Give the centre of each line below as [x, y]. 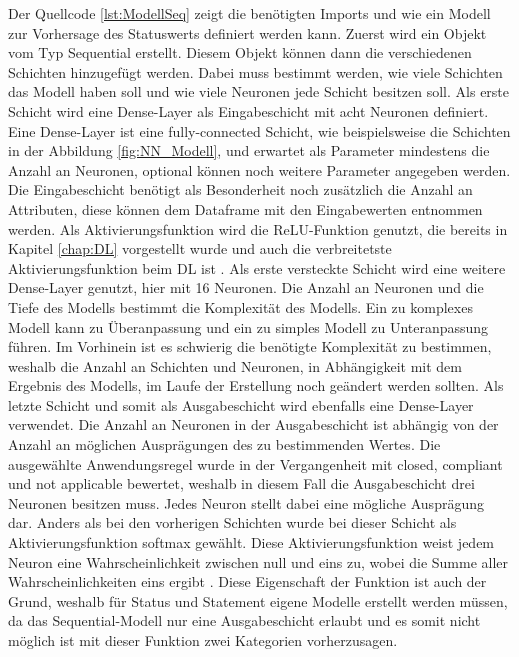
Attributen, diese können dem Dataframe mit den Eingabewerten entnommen [245, 208]
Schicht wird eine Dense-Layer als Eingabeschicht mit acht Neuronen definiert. [248, 110]
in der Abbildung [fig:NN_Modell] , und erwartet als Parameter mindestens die [249, 150]
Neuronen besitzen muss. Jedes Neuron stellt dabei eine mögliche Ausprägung [246, 502]
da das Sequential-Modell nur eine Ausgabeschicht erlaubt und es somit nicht [244, 620]
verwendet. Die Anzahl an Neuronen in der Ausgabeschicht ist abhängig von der [253, 424]
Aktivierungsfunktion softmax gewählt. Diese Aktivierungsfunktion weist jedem [251, 542]
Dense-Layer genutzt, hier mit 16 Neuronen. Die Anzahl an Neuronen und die [246, 287]
